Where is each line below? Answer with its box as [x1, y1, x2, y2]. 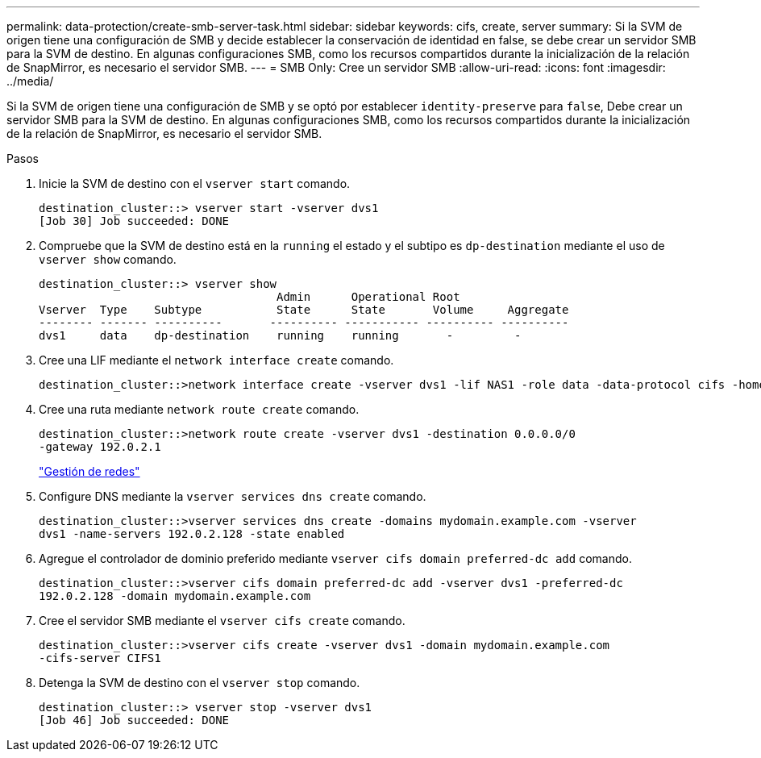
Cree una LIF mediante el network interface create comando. [39, 353, 394, 367]
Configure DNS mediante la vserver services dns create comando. [39, 489, 426, 503]
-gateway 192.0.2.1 [39, 440, 161, 453]
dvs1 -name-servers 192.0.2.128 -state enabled [39, 527, 345, 540]
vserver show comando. [39, 252, 177, 266]
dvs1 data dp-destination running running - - [39, 329, 522, 342]
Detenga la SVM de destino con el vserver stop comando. [39, 676, 360, 689]
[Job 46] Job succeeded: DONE [39, 714, 230, 727]
